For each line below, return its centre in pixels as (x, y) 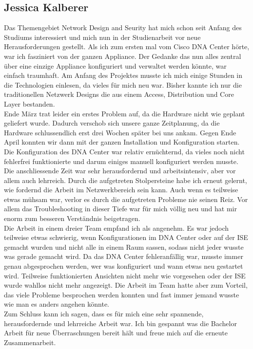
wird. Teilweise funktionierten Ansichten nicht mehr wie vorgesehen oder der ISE (125, 275)
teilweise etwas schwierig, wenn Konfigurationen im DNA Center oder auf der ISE (126, 237)
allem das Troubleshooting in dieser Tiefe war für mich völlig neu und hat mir (121, 209)
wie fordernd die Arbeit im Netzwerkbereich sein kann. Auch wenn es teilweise (121, 190)
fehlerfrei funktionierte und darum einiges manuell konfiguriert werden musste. (121, 161)
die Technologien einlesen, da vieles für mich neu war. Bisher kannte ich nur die (123, 84)
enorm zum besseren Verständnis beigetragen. (72, 218)
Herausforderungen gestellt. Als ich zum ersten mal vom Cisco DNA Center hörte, (127, 46)
